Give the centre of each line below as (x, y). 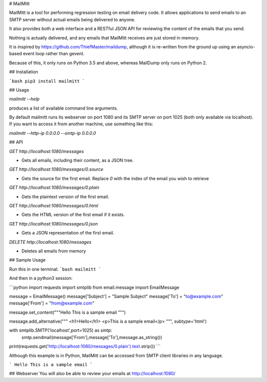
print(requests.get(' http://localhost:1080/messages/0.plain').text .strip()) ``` (85, 346)
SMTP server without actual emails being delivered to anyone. (72, 19)
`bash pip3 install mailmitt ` (47, 81)
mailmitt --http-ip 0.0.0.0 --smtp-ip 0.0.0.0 (53, 133)
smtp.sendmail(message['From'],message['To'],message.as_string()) (92, 337)
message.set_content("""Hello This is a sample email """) (67, 312)
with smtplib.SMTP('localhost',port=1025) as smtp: (61, 330)
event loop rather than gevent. (54, 54)
